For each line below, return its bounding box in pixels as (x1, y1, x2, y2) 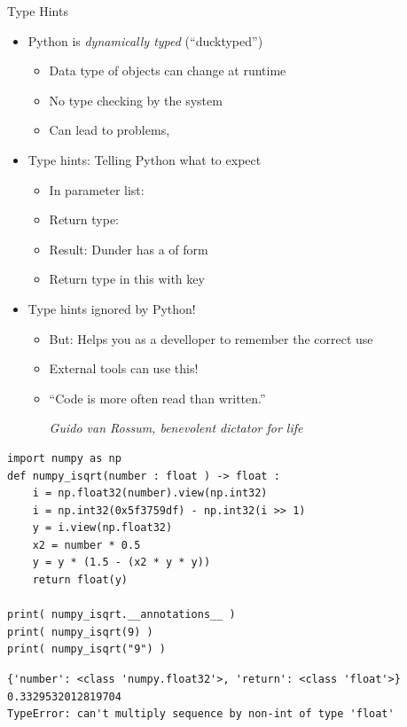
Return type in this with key (49, 270, 205, 288)
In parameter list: (49, 180, 145, 199)
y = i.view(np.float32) (32, 521, 173, 535)
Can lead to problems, (49, 121, 170, 139)
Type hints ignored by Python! (27, 299, 196, 317)
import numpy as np (7, 451, 121, 465)
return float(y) (32, 574, 129, 587)
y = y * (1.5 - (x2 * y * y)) (32, 556, 211, 569)
